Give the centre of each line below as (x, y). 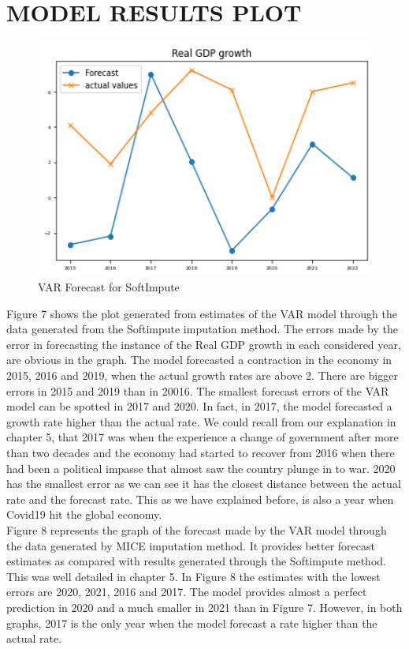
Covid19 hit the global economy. (84, 514)
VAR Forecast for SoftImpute (109, 287)
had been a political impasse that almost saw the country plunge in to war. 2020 (201, 468)
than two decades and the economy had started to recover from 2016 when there (201, 452)
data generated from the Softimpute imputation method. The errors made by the (202, 329)
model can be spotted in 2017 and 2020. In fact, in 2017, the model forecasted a (199, 406)
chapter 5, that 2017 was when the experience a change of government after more (203, 437)
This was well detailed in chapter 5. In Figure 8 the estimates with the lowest (193, 576)
